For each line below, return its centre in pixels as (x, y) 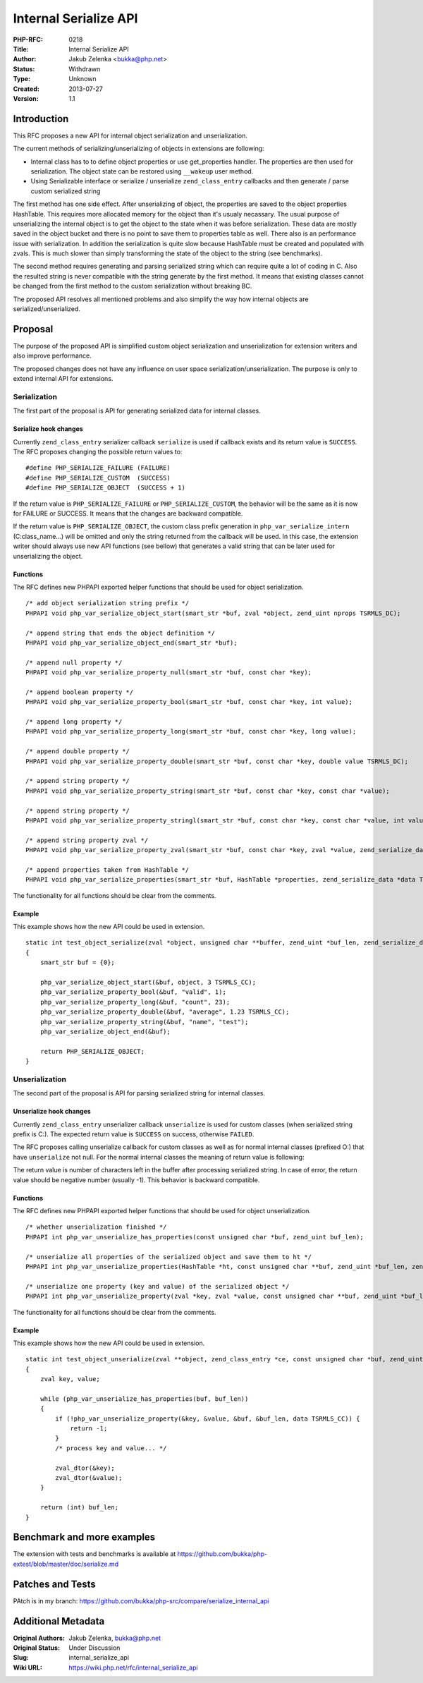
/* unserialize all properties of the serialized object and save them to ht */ (169, 1257)
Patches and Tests (55, 1584)
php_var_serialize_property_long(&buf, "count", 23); (135, 1002)
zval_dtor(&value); (89, 1478)
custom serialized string (66, 191)
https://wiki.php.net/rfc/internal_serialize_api (133, 1667)
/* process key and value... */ (111, 1448)
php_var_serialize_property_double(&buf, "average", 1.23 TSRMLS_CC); (165, 1012)
